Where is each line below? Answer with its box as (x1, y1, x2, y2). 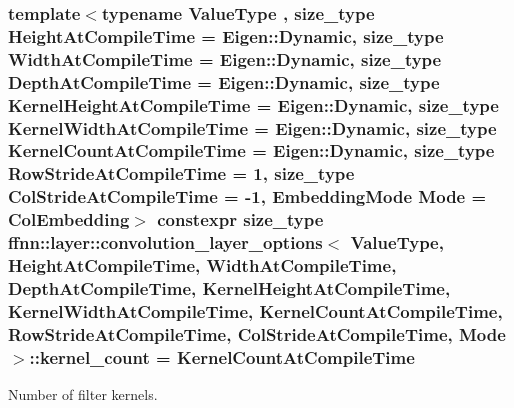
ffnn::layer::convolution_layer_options (8, 230, 323, 255)
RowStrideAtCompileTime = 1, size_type (8, 161, 355, 186)
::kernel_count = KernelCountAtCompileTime (29, 344, 415, 369)
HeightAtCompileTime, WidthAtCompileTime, (8, 253, 397, 278)
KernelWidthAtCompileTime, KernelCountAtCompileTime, (8, 298, 503, 323)
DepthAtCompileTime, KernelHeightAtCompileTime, (8, 275, 451, 300)
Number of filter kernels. (8, 384, 158, 405)
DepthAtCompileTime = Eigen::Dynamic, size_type (8, 69, 440, 94)
